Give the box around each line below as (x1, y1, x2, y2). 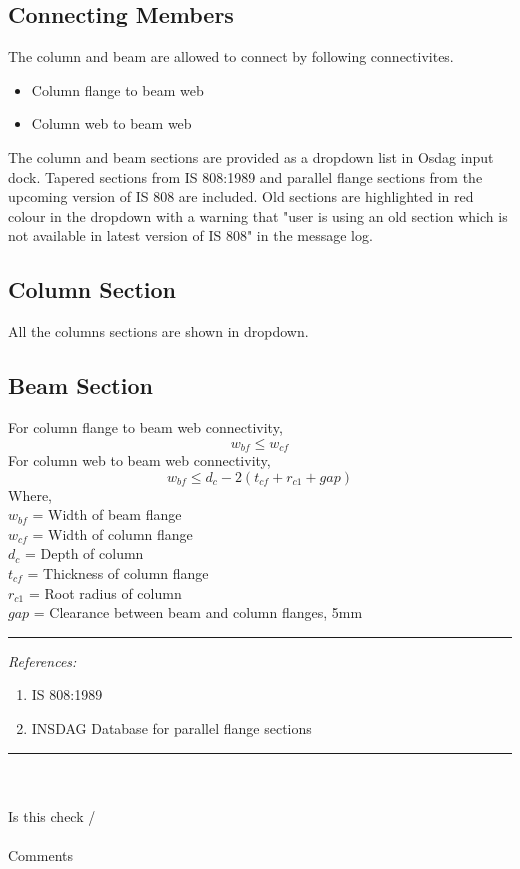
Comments (8, 844, 74, 865)
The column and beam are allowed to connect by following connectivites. (8, 46, 454, 67)
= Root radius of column (28, 582, 182, 603)
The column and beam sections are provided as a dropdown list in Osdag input (8, 146, 494, 167)
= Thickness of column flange (27, 562, 209, 583)
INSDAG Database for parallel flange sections (31, 717, 312, 738)
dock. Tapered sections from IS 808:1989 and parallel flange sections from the (8, 166, 483, 187)
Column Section (8, 274, 177, 305)
